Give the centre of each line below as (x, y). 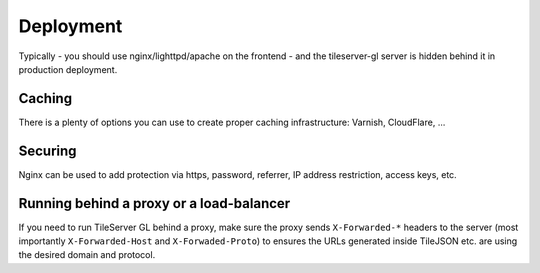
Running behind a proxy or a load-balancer (154, 203)
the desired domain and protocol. (87, 255)
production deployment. (68, 69)
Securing (47, 150)
